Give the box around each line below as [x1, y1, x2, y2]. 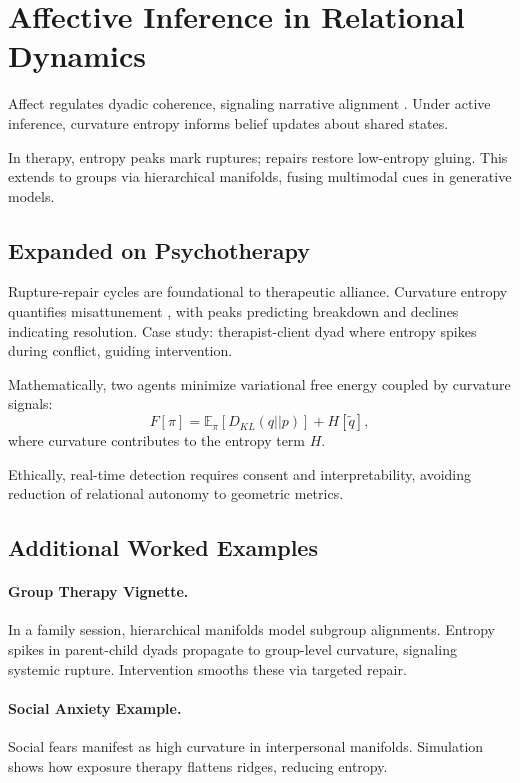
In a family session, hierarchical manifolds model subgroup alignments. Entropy [8, 619, 495, 640]
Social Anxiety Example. [8, 697, 182, 718]
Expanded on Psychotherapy [8, 234, 311, 265]
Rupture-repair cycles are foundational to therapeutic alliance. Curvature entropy [8, 281, 508, 302]
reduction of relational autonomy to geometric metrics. [8, 483, 344, 504]
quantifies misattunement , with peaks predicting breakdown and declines [8, 301, 459, 322]
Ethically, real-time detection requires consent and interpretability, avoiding [8, 463, 471, 484]
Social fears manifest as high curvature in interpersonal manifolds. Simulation [8, 735, 484, 756]
